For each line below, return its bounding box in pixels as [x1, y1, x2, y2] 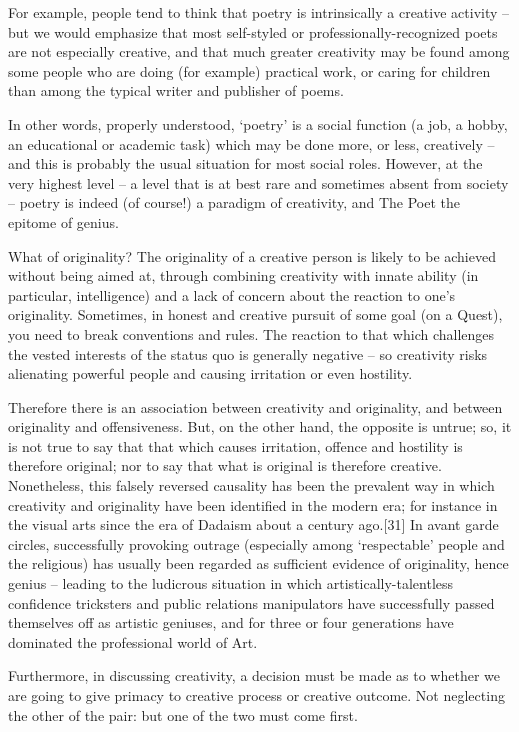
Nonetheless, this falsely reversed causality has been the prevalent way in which [8, 475, 495, 496]
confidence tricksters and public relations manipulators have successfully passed [8, 592, 495, 613]
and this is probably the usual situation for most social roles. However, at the [8, 153, 483, 174]
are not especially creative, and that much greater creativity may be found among [8, 41, 510, 62]
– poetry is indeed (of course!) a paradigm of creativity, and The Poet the [8, 192, 461, 213]
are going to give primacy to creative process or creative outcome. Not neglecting [8, 685, 505, 705]
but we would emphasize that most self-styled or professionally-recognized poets [8, 21, 498, 42]
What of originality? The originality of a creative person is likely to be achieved [8, 245, 496, 266]
